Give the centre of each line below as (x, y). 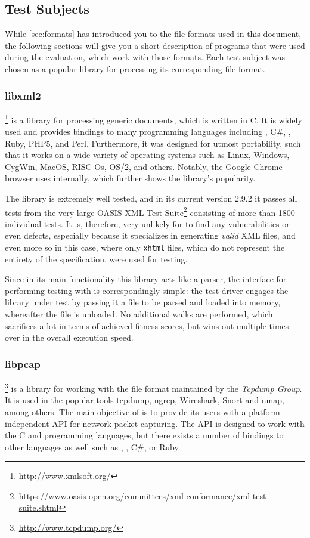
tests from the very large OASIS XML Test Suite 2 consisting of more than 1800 (150, 211)
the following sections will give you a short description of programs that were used (155, 45)
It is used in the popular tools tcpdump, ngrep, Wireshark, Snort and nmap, (145, 400)
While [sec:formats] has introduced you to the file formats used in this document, (153, 34)
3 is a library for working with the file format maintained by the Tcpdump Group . (154, 387)
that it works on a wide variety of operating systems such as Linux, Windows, (147, 155)
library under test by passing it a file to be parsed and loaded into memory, (143, 302)
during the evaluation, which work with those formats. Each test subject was (145, 57)
